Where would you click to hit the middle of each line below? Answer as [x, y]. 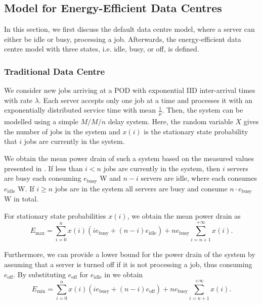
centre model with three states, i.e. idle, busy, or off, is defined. [102, 49]
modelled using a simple [41, 121]
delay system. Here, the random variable [170, 121]
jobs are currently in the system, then [162, 168]
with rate [18, 100]
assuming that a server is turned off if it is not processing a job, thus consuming [128, 264]
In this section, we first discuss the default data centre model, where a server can [129, 29]
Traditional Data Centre [55, 71]
